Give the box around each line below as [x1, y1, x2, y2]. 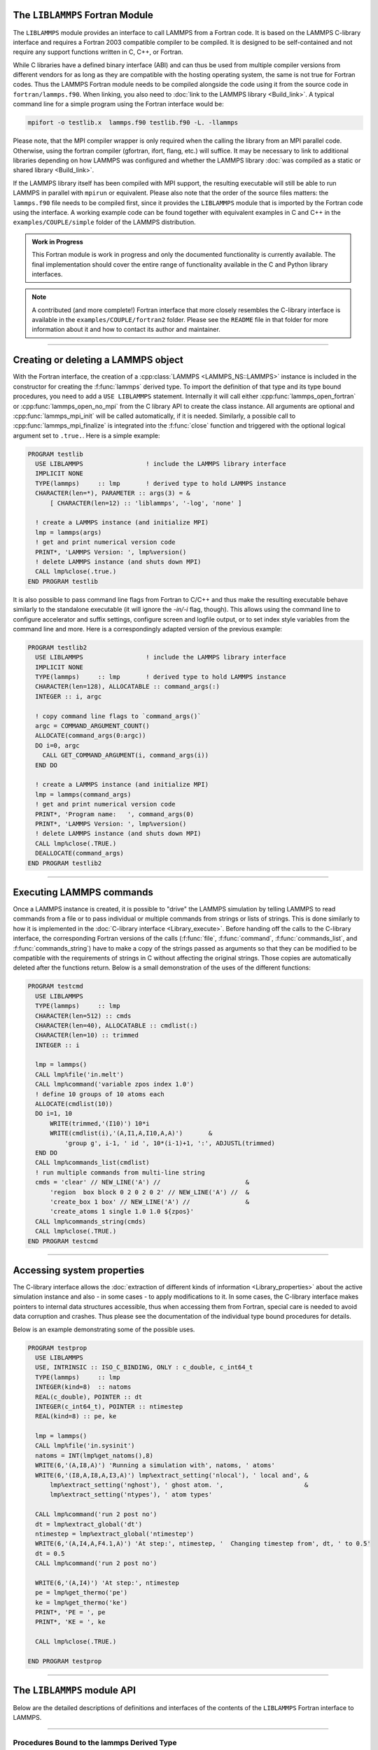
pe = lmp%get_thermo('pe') [35, 1589, 128, 1597]
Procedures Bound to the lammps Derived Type [13, 1737, 177, 1747]
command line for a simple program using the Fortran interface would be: [13, 100, 224, 108]
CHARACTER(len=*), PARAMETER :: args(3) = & [35, 489, 190, 497]
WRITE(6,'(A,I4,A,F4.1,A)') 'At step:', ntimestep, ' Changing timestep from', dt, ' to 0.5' [35, 1540, 371, 1548]
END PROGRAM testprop [27, 1658, 102, 1665]
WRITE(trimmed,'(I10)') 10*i [50, 1119, 150, 1127]
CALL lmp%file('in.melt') [35, 1070, 124, 1078]
